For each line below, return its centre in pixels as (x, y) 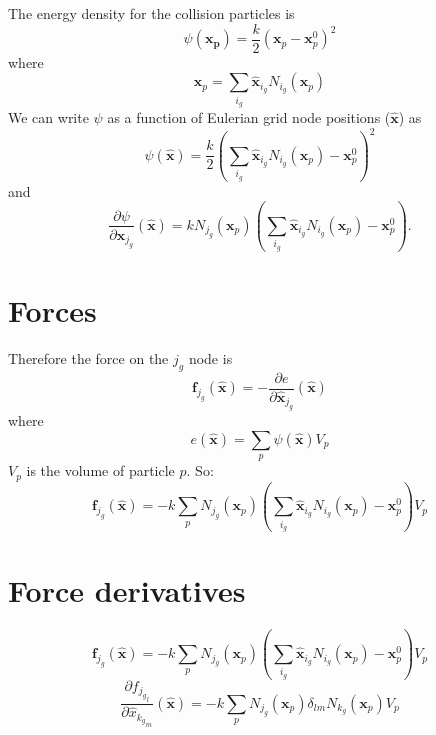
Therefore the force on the (88, 357)
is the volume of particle (100, 470)
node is (210, 357)
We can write (48, 116)
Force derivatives (127, 590)
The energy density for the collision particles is (151, 13)
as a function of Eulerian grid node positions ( (249, 116)
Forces (52, 309)
